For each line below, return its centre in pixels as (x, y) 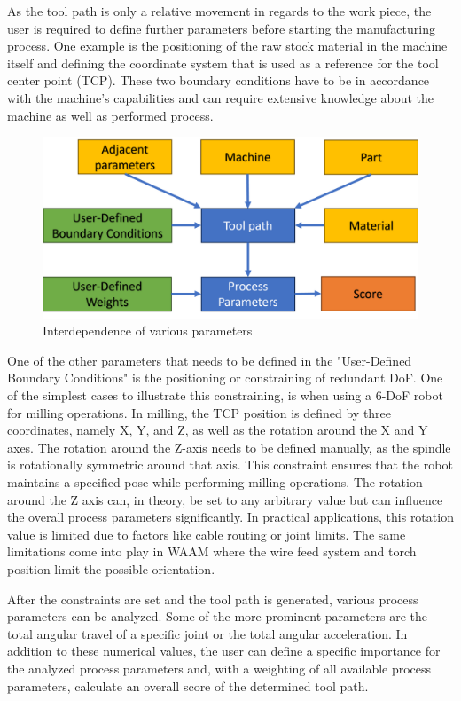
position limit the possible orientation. (111, 569)
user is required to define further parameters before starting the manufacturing (221, 28)
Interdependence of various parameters (148, 331)
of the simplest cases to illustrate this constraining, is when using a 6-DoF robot (225, 395)
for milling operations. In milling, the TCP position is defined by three (199, 412)
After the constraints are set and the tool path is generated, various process (213, 599)
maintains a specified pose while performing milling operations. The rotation (215, 482)
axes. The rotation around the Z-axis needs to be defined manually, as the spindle (229, 447)
